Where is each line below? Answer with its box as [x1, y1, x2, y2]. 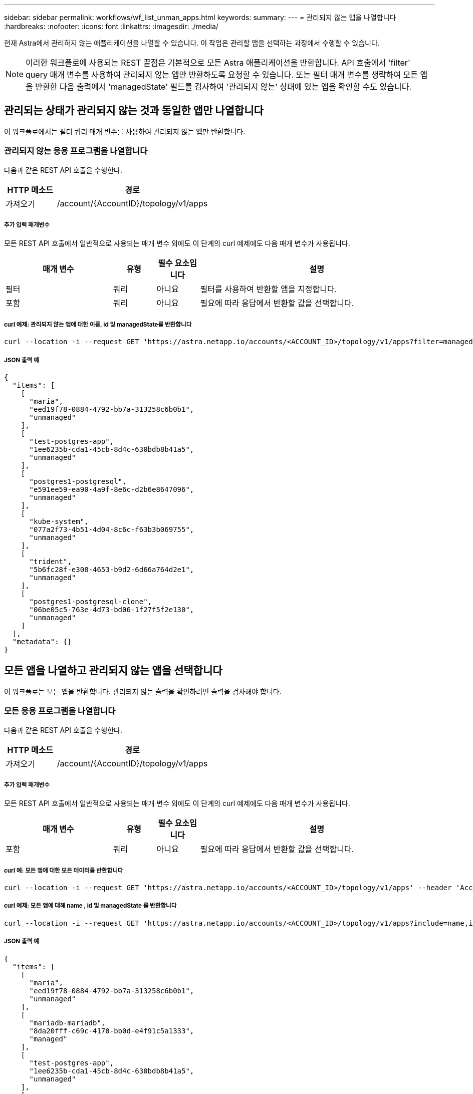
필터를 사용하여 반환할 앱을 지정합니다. [200, 284, 337, 295]
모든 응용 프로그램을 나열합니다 [4, 706, 116, 716]
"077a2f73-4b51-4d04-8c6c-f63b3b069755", [29, 525, 194, 533]
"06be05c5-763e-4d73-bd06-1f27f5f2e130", [29, 605, 194, 614]
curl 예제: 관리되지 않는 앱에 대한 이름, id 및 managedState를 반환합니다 [4, 321, 192, 328]
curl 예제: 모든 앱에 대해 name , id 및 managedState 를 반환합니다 [4, 902, 177, 910]
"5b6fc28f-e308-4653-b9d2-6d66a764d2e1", [29, 565, 194, 574]
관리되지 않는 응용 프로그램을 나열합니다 [4, 146, 148, 156]
